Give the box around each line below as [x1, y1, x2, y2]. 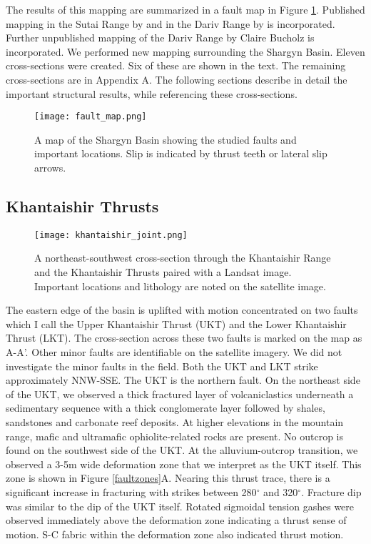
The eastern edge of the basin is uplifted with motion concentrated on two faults [6, 302, 358, 317]
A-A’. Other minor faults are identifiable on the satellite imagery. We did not [6, 345, 342, 360]
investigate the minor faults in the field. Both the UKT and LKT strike [6, 358, 318, 373]
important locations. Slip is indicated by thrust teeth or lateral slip [34, 146, 327, 161]
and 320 [263, 484, 298, 499]
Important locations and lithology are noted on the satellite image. [34, 278, 326, 293]
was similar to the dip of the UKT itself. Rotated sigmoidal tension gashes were [6, 498, 355, 513]
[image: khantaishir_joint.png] [34, 229, 188, 240]
